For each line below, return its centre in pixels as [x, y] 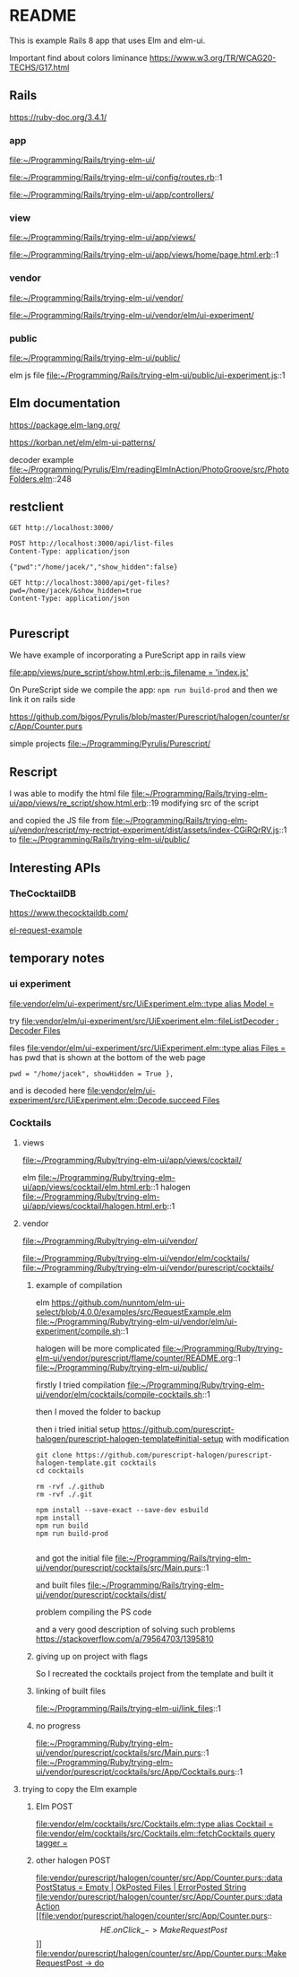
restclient [37, 507]
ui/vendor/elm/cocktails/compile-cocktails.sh [119, 1394]
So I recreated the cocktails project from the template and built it [154, 1673]
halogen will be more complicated [98, 1348]
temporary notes [57, 958]
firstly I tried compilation [80, 1385]
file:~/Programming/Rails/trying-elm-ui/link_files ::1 [128, 1708]
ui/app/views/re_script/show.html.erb [78, 803]
